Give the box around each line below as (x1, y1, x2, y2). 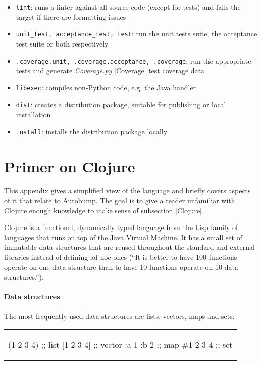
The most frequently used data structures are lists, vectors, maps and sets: (4, 310, 235, 321)
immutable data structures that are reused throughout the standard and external (4, 242, 255, 252)
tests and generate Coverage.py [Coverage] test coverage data (16, 65, 205, 76)
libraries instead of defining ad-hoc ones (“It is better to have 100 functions (4, 252, 237, 262)
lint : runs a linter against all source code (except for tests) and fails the (16, 2, 241, 12)
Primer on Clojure (4, 156, 135, 176)
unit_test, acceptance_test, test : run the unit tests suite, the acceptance (16, 28, 257, 39)
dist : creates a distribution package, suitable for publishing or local (16, 99, 226, 110)
